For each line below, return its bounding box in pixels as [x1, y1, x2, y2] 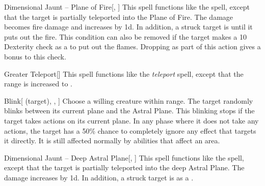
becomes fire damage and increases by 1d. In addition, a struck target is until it [4, 21, 253, 32]
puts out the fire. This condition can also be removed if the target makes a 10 [4, 31, 247, 42]
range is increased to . [4, 78, 72, 89]
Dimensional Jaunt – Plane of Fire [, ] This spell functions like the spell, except [4, 2, 250, 12]
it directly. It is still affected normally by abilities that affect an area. [4, 135, 220, 146]
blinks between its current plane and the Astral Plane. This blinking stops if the [4, 105, 255, 116]
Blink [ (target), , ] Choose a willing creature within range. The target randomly [4, 95, 253, 106]
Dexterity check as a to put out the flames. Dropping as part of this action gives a [4, 41, 261, 52]
